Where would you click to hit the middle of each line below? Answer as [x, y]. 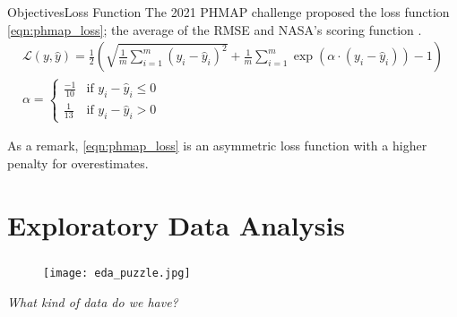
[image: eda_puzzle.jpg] [117, 273]
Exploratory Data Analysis [177, 224]
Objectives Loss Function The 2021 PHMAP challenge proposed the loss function [228, 12]
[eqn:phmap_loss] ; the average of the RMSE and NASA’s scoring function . [215, 29]
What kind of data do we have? [93, 301]
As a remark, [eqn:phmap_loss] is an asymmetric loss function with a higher [217, 146]
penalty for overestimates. [78, 163]
